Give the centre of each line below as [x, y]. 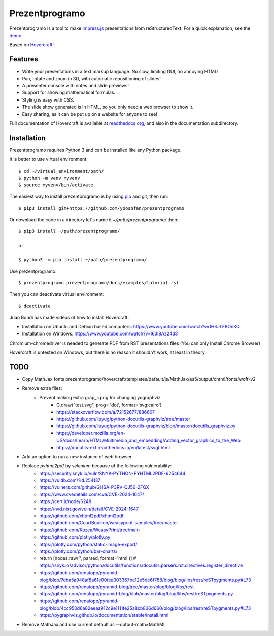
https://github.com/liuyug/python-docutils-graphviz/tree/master [123, 419]
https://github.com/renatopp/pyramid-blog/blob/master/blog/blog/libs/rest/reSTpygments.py [136, 594]
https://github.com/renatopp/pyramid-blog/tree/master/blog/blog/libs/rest [117, 587]
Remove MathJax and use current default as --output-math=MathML [94, 624]
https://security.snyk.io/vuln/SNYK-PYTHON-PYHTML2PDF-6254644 [112, 473]
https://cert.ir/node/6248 [65, 501]
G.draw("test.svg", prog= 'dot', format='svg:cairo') [109, 405]
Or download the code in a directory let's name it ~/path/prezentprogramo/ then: [94, 220]
